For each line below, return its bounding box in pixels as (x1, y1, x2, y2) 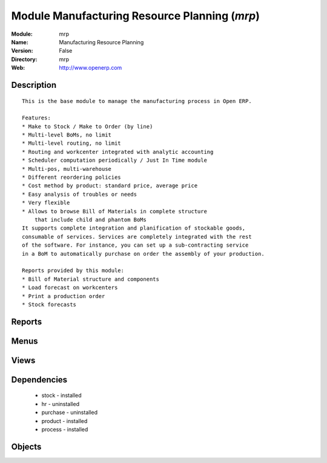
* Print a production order (22, 293, 105, 299)
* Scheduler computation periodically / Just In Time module (22, 157, 207, 164)
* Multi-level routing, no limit (22, 140, 121, 147)
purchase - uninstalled (41, 409, 98, 416)
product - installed (41, 417, 88, 424)
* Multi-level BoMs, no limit (22, 132, 112, 139)
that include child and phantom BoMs (34, 216, 147, 223)
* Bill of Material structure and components (22, 276, 160, 282)
